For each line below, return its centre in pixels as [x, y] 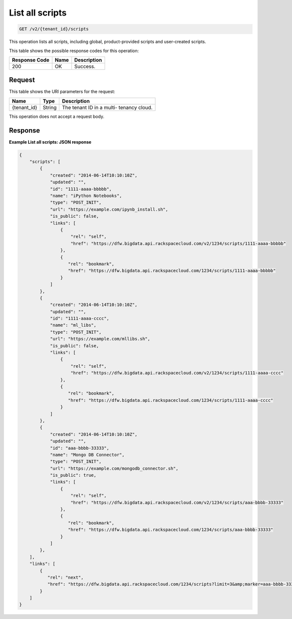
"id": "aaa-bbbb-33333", [80, 448]
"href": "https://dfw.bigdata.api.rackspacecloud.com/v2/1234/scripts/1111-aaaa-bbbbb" [179, 243]
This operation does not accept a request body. [57, 116]
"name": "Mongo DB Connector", [87, 455]
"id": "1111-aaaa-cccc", [80, 319]
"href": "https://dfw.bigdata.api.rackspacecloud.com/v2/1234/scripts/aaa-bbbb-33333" [177, 502]
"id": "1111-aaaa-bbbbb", [81, 189]
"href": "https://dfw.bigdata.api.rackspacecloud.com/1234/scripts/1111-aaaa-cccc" [171, 400]
